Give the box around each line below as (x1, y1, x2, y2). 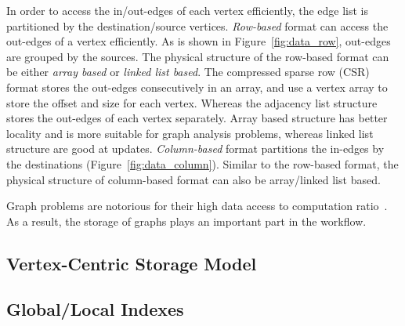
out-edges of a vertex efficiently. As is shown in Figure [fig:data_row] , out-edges (6, 33, 391, 49)
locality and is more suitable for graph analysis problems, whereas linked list (6, 125, 374, 141)
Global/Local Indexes (6, 297, 184, 321)
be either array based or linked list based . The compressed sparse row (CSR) (6, 63, 370, 80)
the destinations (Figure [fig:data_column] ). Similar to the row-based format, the (6, 155, 399, 172)
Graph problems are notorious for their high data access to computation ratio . (6, 197, 388, 214)
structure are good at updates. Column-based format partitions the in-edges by (6, 140, 385, 157)
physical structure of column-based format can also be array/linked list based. (6, 171, 381, 187)
